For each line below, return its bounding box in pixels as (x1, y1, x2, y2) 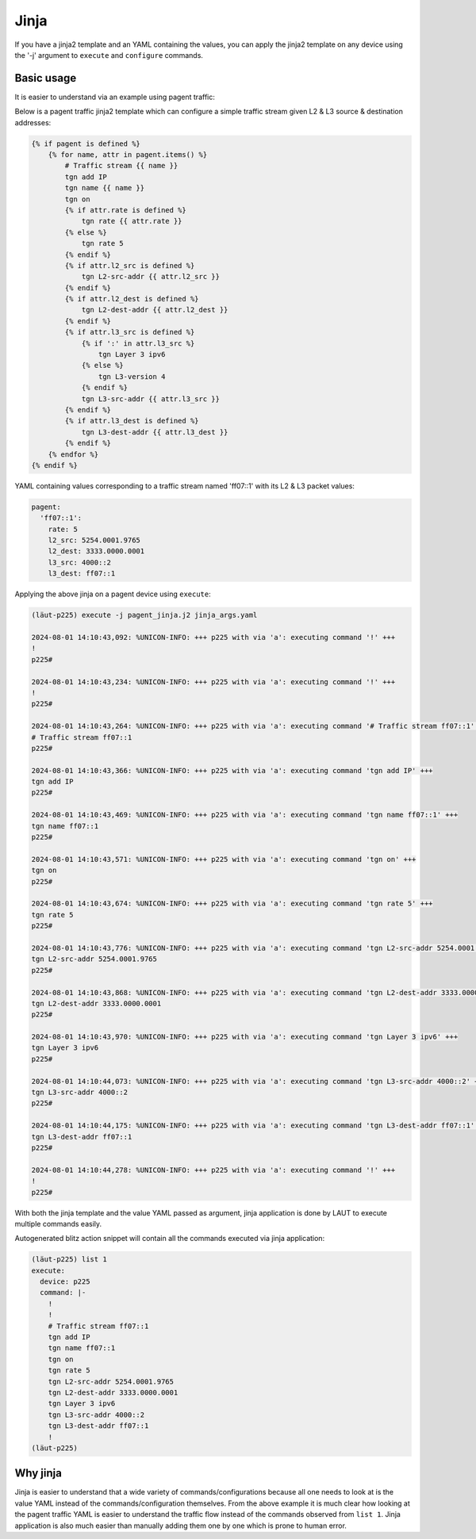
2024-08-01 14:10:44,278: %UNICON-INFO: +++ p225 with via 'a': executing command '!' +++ (31, 1166, 396, 1174)
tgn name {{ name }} (64, 183, 145, 193)
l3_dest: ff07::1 (48, 569, 116, 578)
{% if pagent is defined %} (31, 139, 140, 148)
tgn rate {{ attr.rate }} (81, 216, 182, 226)
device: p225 (40, 1277, 90, 1286)
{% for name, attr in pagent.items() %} (48, 151, 208, 159)
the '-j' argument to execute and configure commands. (14, 50, 204, 59)
